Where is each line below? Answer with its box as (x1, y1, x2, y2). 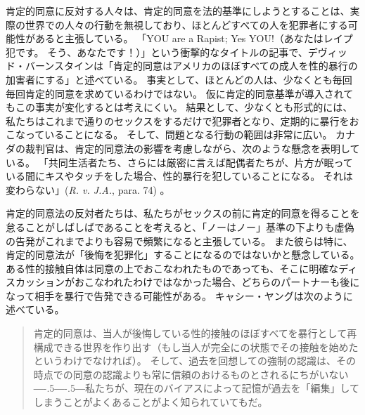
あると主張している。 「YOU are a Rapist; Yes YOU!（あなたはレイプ (34, 31, 353, 46)
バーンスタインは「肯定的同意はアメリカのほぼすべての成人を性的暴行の (25, 58, 358, 73)
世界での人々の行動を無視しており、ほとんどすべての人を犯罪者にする (25, 17, 348, 32)
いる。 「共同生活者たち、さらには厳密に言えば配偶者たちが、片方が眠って (6, 154, 353, 169)
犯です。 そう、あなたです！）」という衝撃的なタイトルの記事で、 (6, 44, 308, 59)
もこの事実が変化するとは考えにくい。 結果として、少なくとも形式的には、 (6, 100, 353, 114)
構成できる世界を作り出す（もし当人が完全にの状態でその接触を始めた (33, 339, 359, 354)
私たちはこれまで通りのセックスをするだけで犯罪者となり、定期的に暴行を (6, 113, 350, 128)
